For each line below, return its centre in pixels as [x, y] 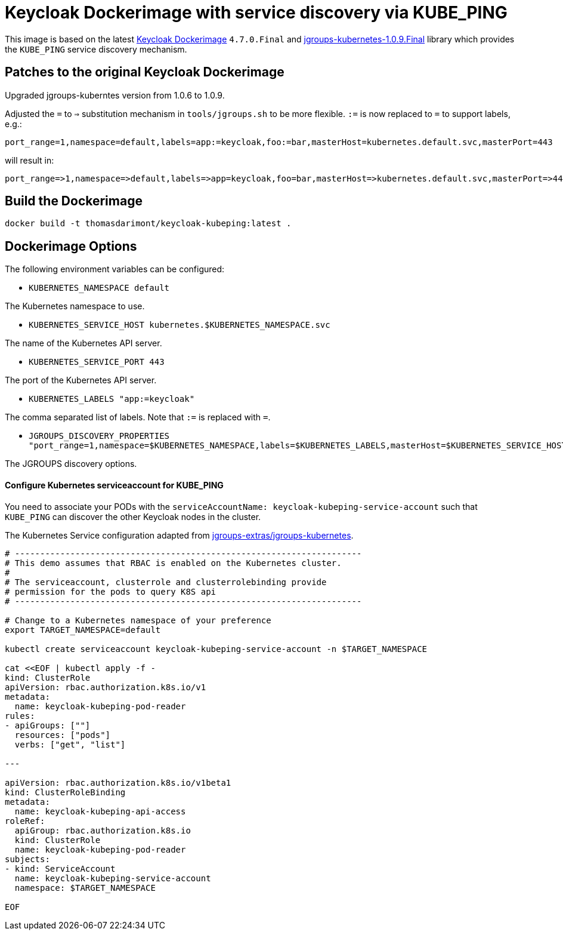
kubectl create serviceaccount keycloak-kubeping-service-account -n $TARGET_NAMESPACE [216, 649]
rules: [20, 716]
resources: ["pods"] [63, 735]
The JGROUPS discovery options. [71, 464]
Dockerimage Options [71, 246]
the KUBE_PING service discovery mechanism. [96, 49]
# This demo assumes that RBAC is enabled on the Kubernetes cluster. [173, 563]
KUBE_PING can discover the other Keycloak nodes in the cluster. [133, 516]
